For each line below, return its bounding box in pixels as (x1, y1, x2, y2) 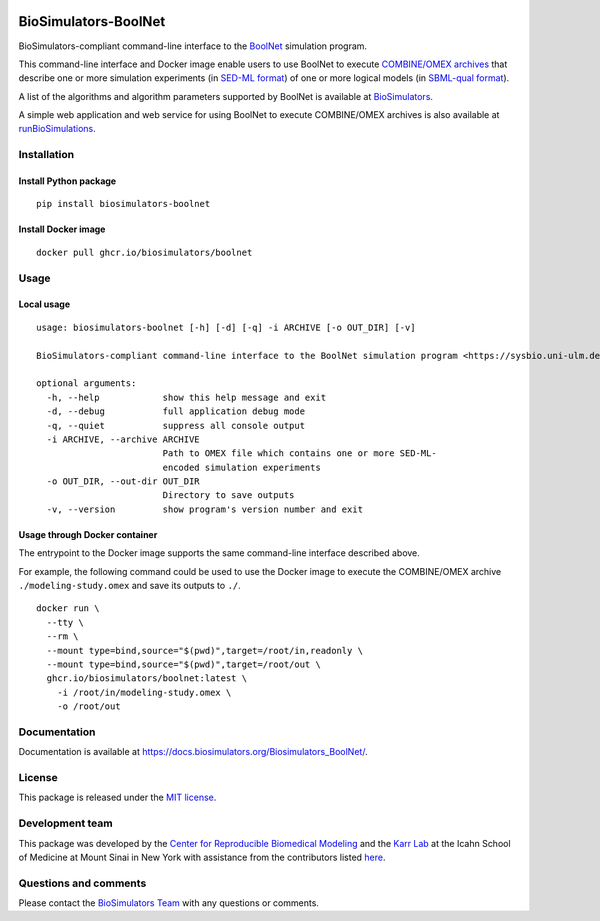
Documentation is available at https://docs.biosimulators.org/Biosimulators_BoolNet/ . (18, 746, 369, 758)
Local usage (18, 298, 70, 310)
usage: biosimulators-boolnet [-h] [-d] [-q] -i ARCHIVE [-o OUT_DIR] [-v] (36, 321, 416, 333)
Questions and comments (18, 876, 147, 890)
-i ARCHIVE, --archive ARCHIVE (46, 433, 200, 445)
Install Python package (18, 175, 117, 187)
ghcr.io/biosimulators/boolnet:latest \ (46, 673, 248, 684)
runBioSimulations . (18, 123, 97, 135)
